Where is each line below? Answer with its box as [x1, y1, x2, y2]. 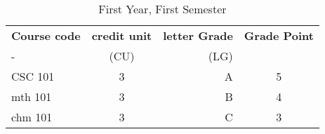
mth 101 [11, 88, 52, 105]
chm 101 [11, 109, 53, 125]
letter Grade [163, 27, 233, 43]
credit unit [91, 27, 152, 43]
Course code [11, 27, 81, 43]
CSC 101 [11, 68, 55, 84]
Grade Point [244, 27, 314, 43]
